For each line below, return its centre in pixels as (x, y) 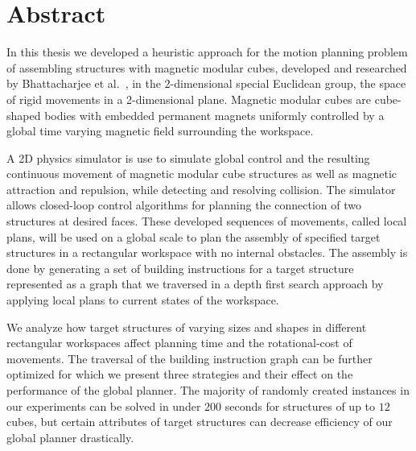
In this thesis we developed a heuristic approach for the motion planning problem (207, 52)
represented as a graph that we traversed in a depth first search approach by (195, 284)
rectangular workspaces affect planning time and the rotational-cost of (179, 343)
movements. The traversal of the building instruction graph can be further (189, 358)
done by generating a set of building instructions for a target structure (180, 268)
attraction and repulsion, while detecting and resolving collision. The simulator (201, 189)
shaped (24, 115)
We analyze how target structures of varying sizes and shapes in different (187, 327)
